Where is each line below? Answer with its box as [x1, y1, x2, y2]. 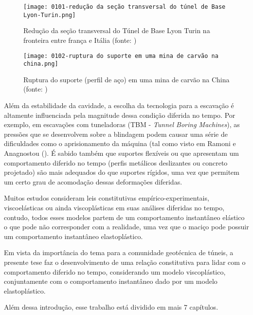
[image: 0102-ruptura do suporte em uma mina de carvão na [23, 52, 218, 59]
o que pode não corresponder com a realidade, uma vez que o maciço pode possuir [4, 222, 249, 232]
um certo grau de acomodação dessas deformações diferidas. [4, 176, 182, 186]
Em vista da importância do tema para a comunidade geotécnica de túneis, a [4, 247, 234, 258]
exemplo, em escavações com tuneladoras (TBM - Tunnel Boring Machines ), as [4, 119, 240, 130]
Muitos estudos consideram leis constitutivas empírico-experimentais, [4, 193, 209, 203]
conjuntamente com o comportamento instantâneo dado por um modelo [4, 276, 217, 286]
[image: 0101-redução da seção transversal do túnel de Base [23, 3, 226, 10]
